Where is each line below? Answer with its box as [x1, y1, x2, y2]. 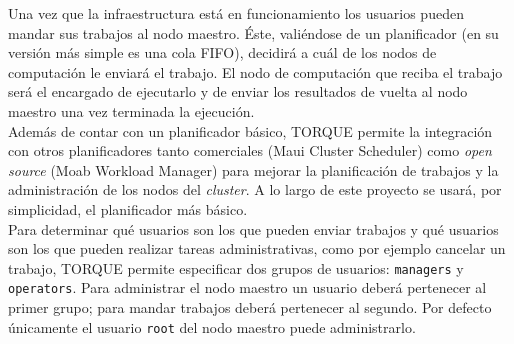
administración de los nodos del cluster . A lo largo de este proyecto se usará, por [8, 179, 502, 200]
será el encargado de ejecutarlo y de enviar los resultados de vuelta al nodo [8, 81, 468, 102]
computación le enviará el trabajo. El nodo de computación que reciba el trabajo [8, 61, 503, 82]
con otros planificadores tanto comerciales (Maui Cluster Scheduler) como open [8, 140, 492, 161]
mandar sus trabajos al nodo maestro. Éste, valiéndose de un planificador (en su [8, 22, 499, 43]
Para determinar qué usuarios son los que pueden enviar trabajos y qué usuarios [8, 218, 499, 239]
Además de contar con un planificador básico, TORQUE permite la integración [8, 120, 493, 141]
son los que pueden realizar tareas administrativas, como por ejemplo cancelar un [8, 238, 506, 259]
